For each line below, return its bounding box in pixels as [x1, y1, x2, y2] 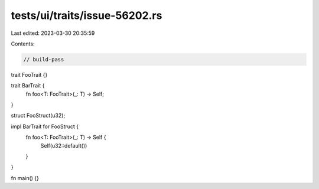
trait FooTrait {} [11, 71, 48, 78]
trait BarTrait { [11, 82, 45, 89]
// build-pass [23, 56, 64, 63]
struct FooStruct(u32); [11, 112, 66, 119]
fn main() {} [11, 174, 40, 181]
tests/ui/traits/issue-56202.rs [11, 9, 162, 22]
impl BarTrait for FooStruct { [11, 123, 79, 130]
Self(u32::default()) [40, 142, 87, 149]
